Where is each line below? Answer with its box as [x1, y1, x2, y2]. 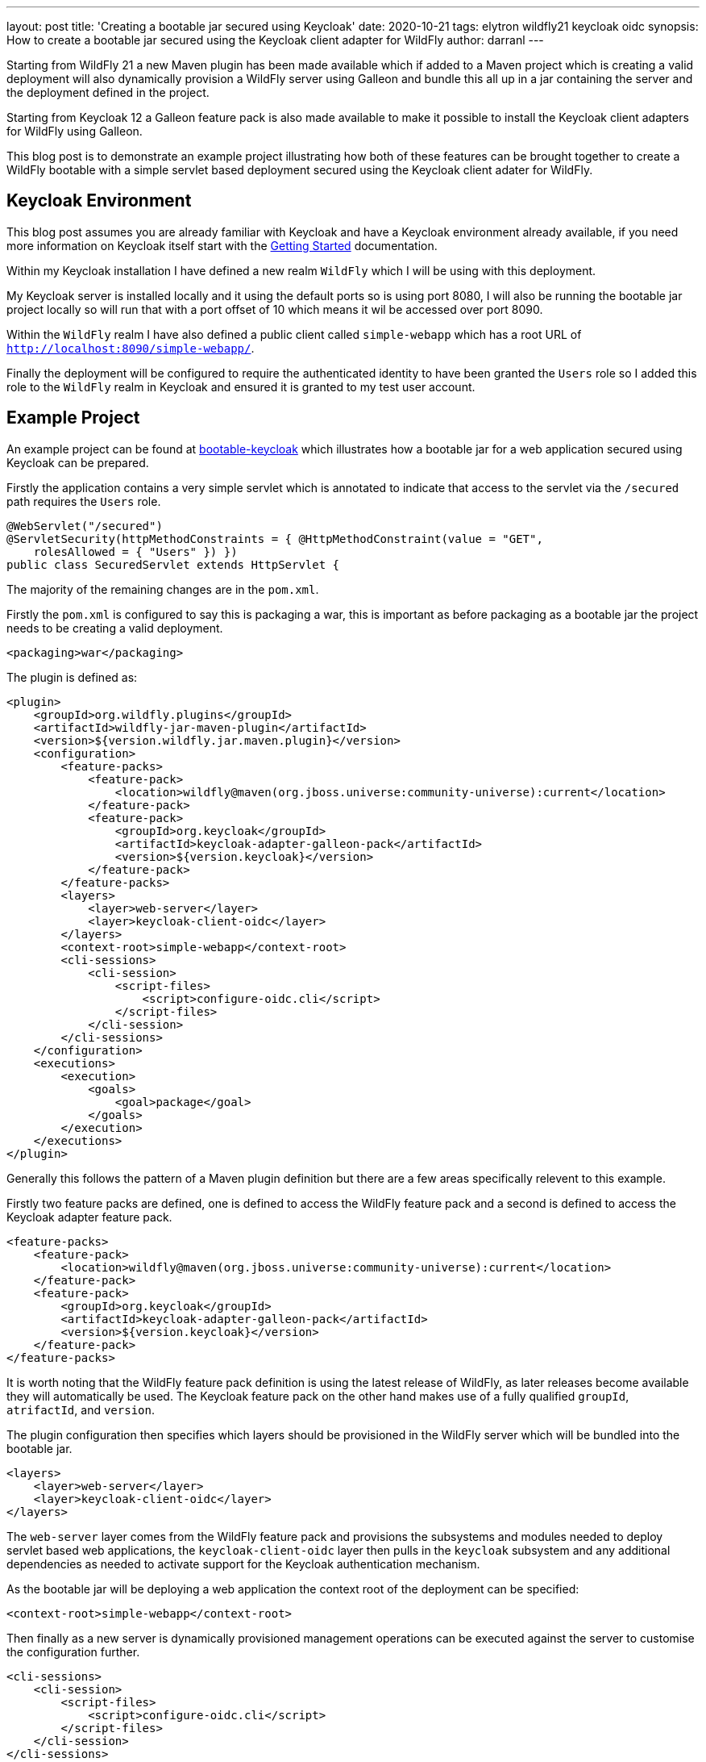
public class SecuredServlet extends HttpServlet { [6, 557, 340, 571]
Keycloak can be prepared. [6, 455, 149, 470]
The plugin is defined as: [6, 670, 138, 684]
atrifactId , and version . [6, 1402, 155, 1417]
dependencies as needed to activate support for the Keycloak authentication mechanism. [6, 1556, 480, 1571]
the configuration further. [6, 1644, 140, 1659]
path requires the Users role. [6, 494, 161, 508]
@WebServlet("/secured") [6, 519, 163, 532]
